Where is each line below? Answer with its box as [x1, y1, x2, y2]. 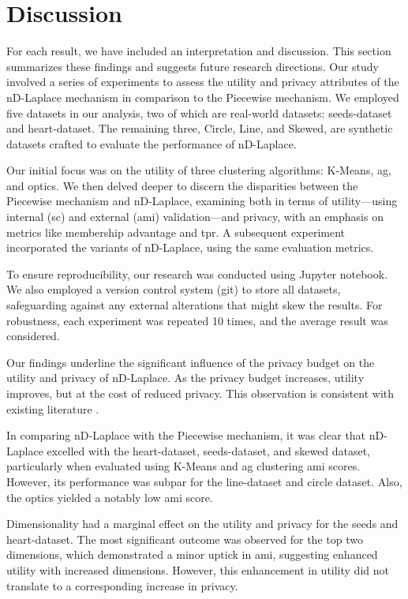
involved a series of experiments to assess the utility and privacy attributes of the [6, 73, 399, 90]
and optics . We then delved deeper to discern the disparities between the [6, 177, 358, 193]
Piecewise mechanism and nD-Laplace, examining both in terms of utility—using [6, 193, 398, 209]
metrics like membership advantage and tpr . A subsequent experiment [6, 223, 346, 240]
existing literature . [6, 400, 99, 417]
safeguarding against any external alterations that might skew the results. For [6, 297, 383, 313]
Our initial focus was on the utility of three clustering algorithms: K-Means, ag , [6, 162, 391, 178]
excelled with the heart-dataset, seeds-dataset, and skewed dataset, [47, 442, 371, 459]
